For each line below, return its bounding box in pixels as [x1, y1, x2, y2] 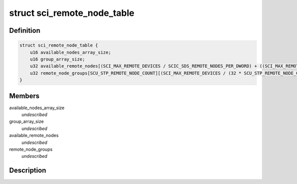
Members [9, 92, 40, 100]
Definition [9, 26, 41, 35]
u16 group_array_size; [30, 56, 85, 62]
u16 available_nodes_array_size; [30, 50, 111, 55]
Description [9, 166, 47, 175]
